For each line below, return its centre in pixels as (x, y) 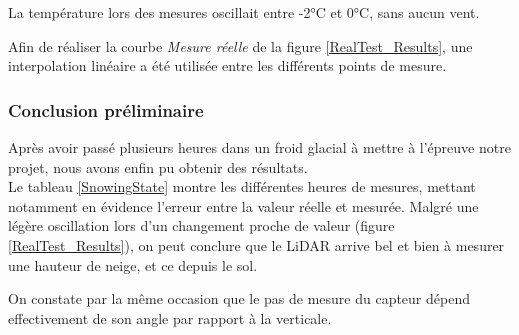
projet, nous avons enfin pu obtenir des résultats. (158, 166)
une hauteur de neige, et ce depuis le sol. (133, 264)
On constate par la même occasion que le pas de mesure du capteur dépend (239, 298)
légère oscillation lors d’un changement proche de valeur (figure (201, 225)
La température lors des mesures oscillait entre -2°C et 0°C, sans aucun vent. (244, 12)
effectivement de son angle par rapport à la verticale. (170, 317)
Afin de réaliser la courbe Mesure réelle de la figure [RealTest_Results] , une (240, 45)
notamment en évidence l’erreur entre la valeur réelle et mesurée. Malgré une (243, 205)
